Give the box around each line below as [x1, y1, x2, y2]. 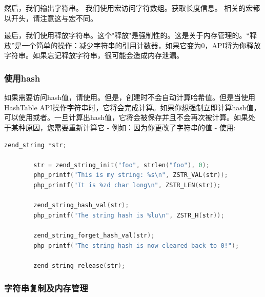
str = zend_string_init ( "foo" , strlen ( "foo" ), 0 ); [33, 161, 210, 169]
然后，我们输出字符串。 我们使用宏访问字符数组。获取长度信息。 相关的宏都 [4, 3, 260, 13]
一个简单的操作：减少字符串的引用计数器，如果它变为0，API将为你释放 [22, 39, 261, 50]
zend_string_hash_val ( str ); [33, 202, 129, 209]
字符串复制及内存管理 [4, 282, 88, 294]
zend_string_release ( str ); [33, 262, 126, 269]
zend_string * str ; [4, 141, 67, 149]
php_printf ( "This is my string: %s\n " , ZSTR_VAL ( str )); [33, 171, 228, 179]
